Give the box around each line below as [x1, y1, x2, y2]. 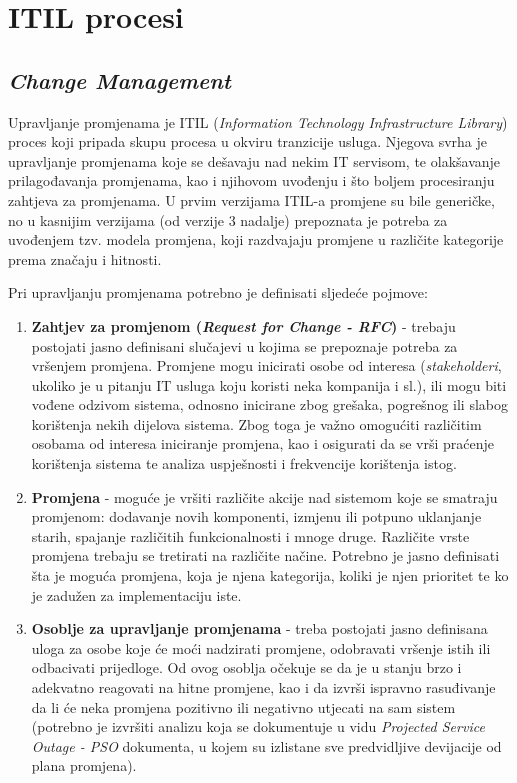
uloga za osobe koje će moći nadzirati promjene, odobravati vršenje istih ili [31, 637, 491, 658]
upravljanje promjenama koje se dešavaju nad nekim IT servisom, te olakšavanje [8, 150, 501, 171]
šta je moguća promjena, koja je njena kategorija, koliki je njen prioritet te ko [31, 565, 509, 586]
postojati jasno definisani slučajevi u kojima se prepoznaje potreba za [31, 335, 458, 356]
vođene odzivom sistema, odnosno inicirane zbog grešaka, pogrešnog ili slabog [31, 394, 508, 415]
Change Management [8, 64, 231, 95]
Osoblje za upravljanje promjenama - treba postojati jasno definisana [31, 618, 488, 639]
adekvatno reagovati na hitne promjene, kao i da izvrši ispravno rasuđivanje [31, 677, 496, 698]
